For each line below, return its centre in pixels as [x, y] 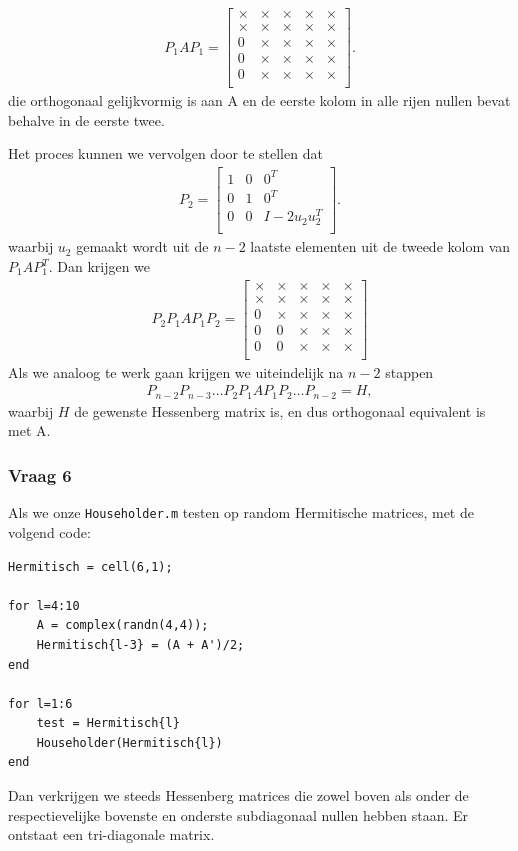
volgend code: [49, 531]
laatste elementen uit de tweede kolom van [380, 246]
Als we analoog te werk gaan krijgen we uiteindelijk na [176, 371]
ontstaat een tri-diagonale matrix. [111, 834]
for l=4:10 [44, 605]
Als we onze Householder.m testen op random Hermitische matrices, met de [241, 512]
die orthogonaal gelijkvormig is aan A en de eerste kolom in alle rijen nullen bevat [259, 100]
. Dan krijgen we [99, 266]
